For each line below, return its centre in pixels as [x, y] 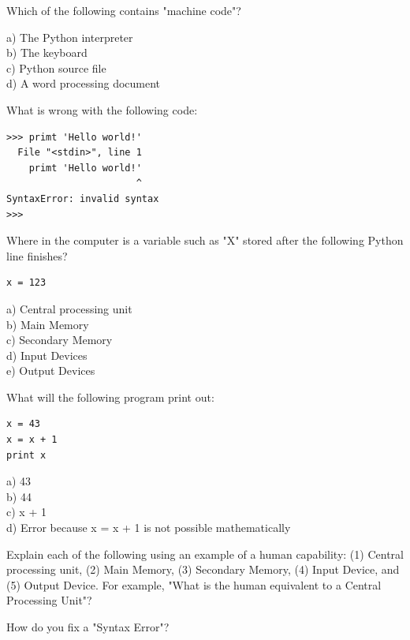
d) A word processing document [84, 83]
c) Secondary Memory [60, 340]
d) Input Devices [47, 355]
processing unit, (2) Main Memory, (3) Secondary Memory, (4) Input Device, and [203, 569]
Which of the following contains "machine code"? [124, 10]
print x [26, 455]
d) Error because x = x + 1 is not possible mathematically [149, 528]
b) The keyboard [47, 52]
